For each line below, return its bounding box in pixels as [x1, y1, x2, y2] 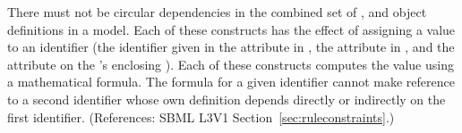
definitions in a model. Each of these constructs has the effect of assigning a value [7, 20, 456, 38]
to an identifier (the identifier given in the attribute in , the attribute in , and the [7, 37, 455, 56]
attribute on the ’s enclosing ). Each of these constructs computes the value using [7, 54, 454, 73]
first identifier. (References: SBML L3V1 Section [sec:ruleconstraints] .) [7, 107, 395, 126]
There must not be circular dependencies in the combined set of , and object [7, 3, 427, 21]
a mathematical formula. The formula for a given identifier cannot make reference [7, 72, 455, 91]
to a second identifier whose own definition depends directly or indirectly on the [7, 89, 446, 108]
